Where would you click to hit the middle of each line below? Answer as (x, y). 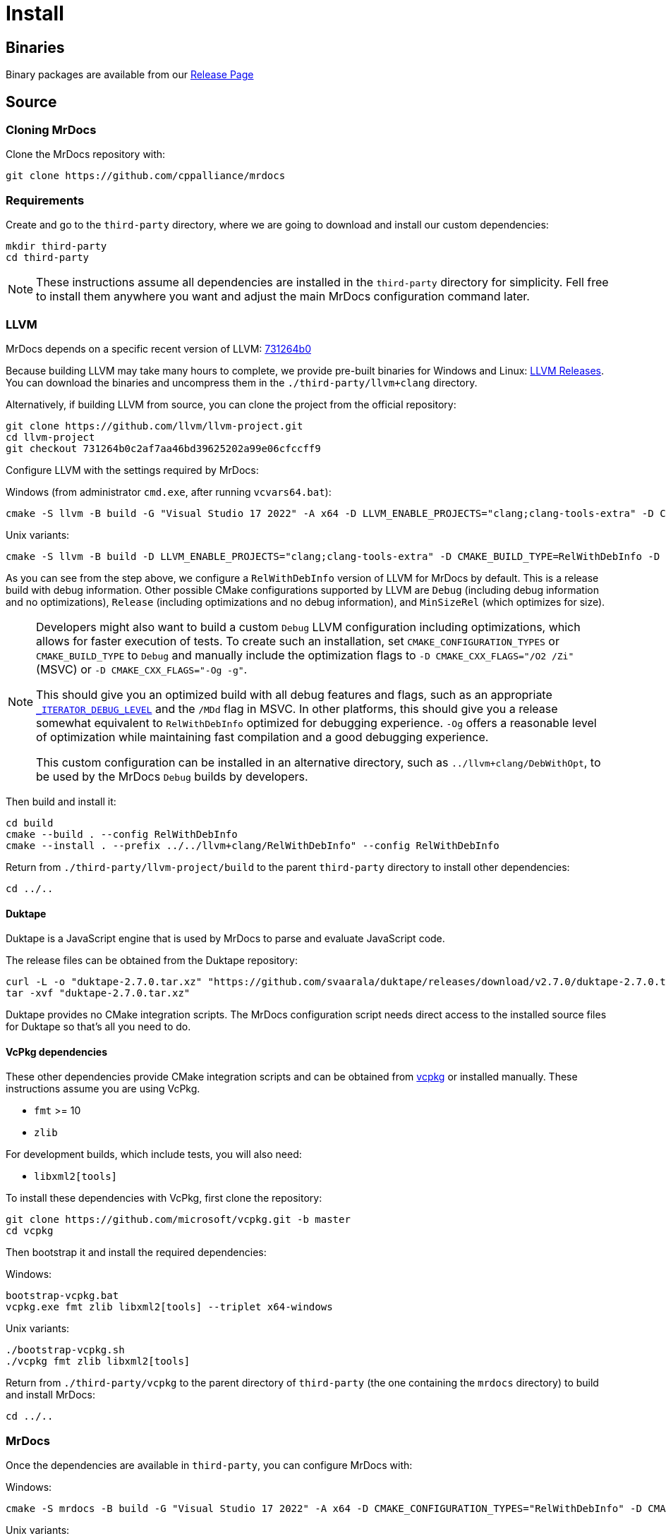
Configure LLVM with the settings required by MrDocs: (132, 470)
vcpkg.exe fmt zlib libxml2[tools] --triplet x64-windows (169, 1307)
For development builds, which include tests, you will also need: (154, 1154)
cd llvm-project (50, 437)
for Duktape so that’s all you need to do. (98, 1027)
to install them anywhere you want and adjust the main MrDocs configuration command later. (283, 297)
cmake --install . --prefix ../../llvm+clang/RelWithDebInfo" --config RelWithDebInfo (253, 845)
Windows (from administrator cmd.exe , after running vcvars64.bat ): (169, 492)
